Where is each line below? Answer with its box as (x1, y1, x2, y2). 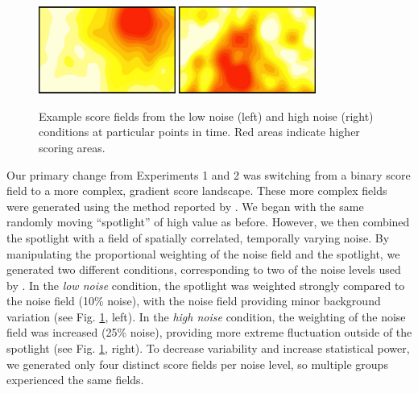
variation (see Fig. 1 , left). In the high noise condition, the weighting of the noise (6, 308, 406, 325)
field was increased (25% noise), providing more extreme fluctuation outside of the (6, 324, 412, 341)
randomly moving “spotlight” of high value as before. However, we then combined (6, 213, 410, 230)
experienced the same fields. (6, 371, 144, 388)
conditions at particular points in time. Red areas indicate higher (39, 123, 360, 140)
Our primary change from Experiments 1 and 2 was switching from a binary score (6, 166, 411, 183)
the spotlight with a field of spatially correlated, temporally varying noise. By (6, 229, 390, 246)
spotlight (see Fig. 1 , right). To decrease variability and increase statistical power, (6, 340, 410, 357)
